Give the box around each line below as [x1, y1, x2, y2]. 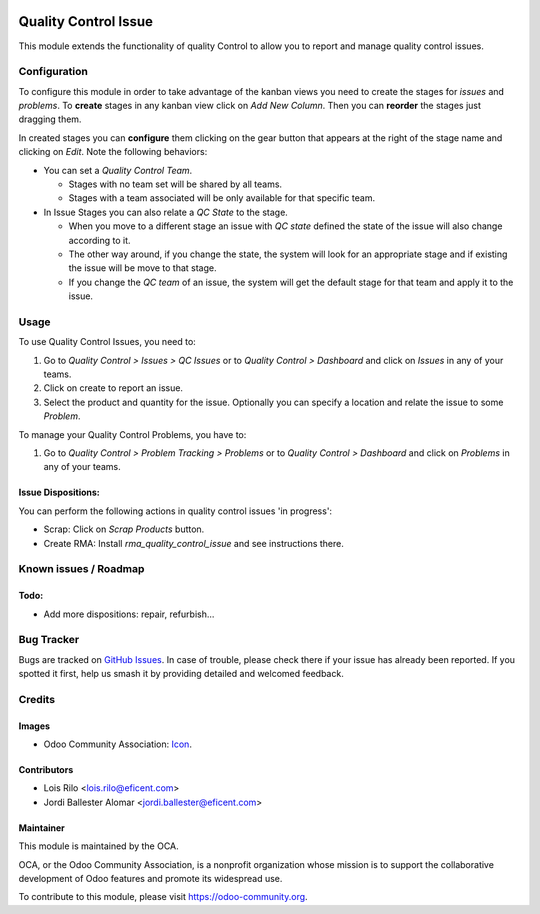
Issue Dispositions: [18, 486, 100, 499]
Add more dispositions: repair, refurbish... [43, 608, 215, 620]
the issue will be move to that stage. [68, 262, 217, 274]
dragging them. [18, 113, 82, 125]
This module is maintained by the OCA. [18, 840, 179, 852]
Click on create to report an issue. [43, 382, 184, 394]
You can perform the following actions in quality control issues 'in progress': [18, 505, 333, 517]
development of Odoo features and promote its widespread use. [18, 872, 283, 884]
